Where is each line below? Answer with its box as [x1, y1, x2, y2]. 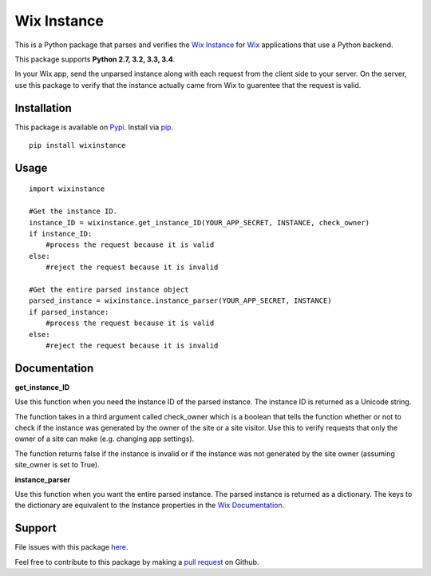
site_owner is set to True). [14, 460, 100, 470]
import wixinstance [29, 185, 105, 193]
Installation [14, 101, 72, 115]
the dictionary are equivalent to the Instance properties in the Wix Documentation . [14, 500, 285, 510]
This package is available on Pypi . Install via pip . [14, 122, 174, 132]
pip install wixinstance [29, 141, 126, 150]
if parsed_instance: [29, 308, 109, 316]
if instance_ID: [29, 228, 93, 238]
